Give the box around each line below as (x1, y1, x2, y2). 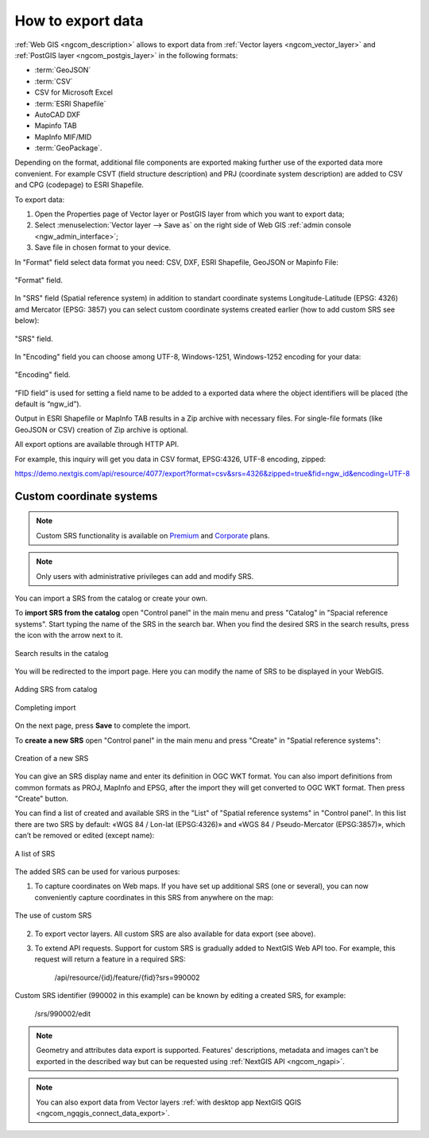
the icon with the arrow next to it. (14, 631, 123, 640)
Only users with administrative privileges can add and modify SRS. (36, 571, 254, 581)
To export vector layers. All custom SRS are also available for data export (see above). (34, 929, 316, 938)
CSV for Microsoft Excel (34, 87, 113, 97)
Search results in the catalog (14, 648, 109, 658)
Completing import (14, 702, 76, 712)
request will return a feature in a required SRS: (34, 954, 186, 964)
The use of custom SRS (14, 911, 92, 920)
